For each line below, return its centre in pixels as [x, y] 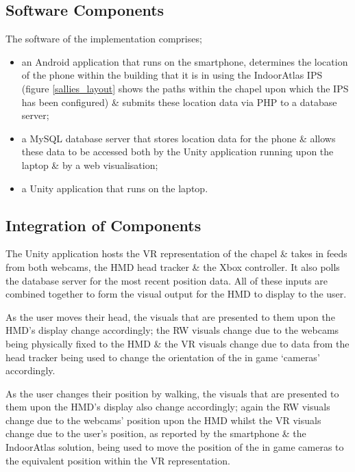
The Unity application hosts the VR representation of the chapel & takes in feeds [176, 253]
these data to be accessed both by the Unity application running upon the [177, 152]
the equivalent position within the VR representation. [118, 460]
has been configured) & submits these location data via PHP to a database [179, 102]
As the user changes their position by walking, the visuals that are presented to [172, 393]
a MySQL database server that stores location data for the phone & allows [179, 138]
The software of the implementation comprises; [104, 39]
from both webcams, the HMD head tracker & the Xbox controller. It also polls [173, 266]
